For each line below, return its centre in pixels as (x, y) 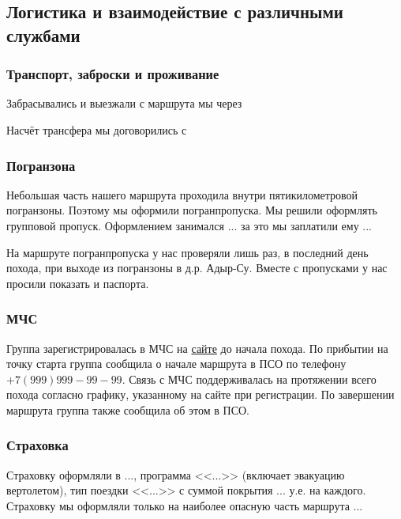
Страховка (37, 445)
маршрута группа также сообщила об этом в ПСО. (128, 409)
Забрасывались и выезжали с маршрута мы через (124, 103)
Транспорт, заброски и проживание (113, 74)
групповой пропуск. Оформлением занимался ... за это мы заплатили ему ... (189, 225)
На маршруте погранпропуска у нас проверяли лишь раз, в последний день (187, 252)
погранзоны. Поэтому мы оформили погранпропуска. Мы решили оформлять (192, 210)
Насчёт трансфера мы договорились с (97, 129)
